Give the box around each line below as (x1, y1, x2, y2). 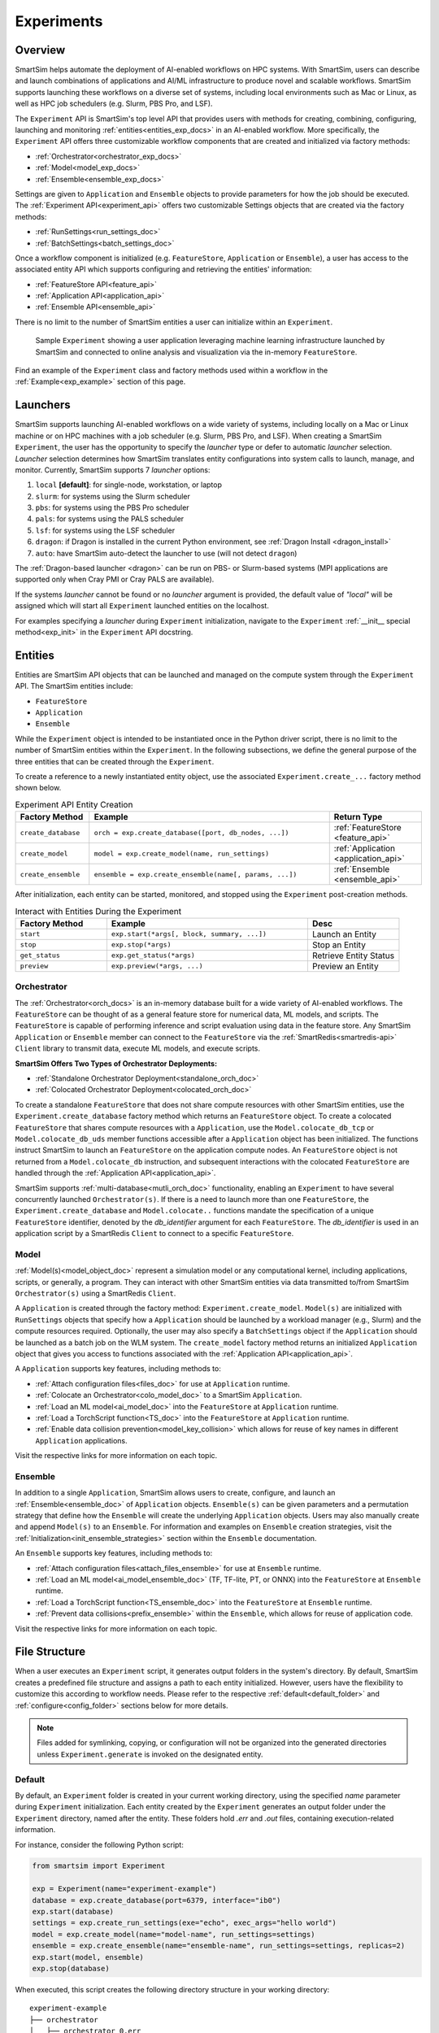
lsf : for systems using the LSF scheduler (35, 525, 175, 535)
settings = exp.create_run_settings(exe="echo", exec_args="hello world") (32, 1918, 337, 1927)
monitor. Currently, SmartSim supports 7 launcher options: (15, 464, 211, 475)
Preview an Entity (311, 960, 379, 972)
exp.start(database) (32, 1907, 114, 1917)
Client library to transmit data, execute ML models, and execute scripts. (15, 1043, 260, 1053)
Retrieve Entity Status (311, 950, 394, 961)
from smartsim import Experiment (32, 1861, 166, 1870)
